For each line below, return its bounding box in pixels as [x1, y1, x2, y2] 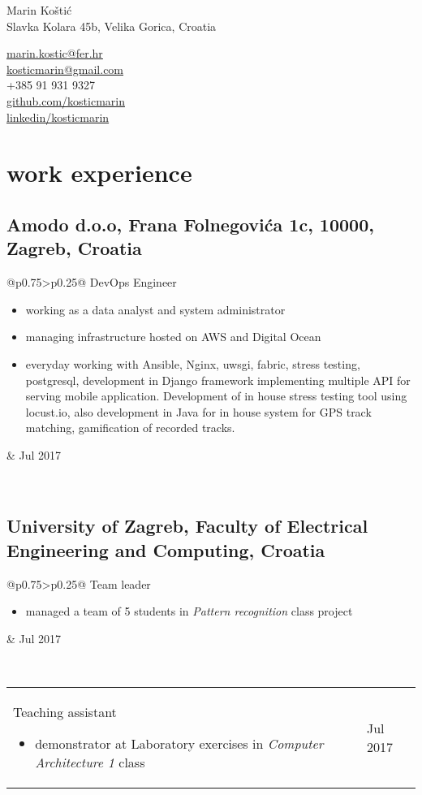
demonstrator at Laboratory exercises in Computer [35, 734, 324, 754]
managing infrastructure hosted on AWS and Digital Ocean [25, 328, 321, 345]
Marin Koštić [6, 2, 72, 18]
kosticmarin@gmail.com [6, 60, 124, 77]
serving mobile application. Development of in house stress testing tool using [25, 387, 407, 404]
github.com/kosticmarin [6, 92, 125, 109]
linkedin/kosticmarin [6, 108, 110, 125]
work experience [6, 156, 192, 189]
